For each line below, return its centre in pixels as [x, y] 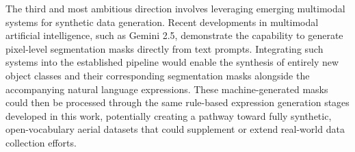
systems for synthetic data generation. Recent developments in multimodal [162, 22]
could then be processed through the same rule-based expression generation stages [177, 102]
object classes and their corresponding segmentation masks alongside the [158, 75]
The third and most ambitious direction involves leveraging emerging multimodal [175, 8]
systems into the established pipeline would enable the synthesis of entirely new [172, 62]
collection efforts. [41, 142]
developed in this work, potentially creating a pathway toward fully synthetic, [169, 115]
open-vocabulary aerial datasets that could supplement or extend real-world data [175, 129]
